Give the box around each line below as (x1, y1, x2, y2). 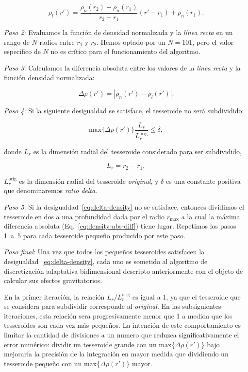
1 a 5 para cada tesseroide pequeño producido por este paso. (4, 230, 185, 240)
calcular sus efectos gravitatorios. (4, 275, 102, 285)
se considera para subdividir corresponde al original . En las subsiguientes (4, 301, 221, 311)
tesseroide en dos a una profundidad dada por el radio (4, 211, 165, 221)
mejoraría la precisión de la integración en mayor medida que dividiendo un (4, 349, 229, 359)
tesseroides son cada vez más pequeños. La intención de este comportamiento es (4, 320, 241, 330)
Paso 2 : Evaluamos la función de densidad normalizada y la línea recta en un (4, 27, 233, 37)
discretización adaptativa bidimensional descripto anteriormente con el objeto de (4, 266, 243, 276)
